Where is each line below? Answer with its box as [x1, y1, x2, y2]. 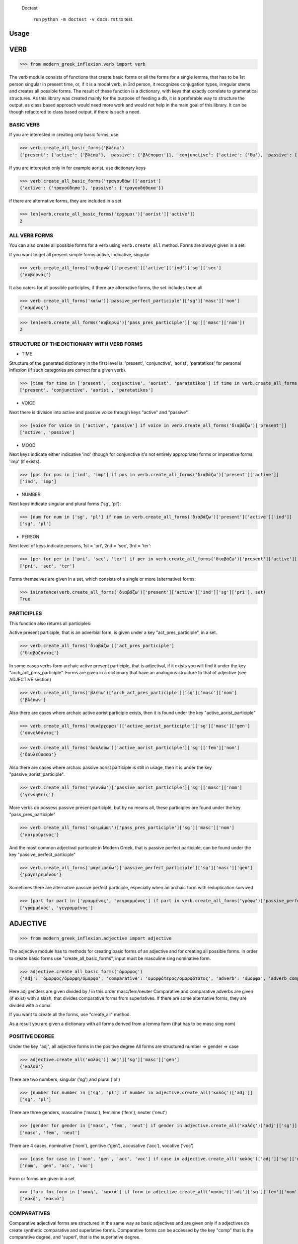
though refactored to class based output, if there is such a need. [9, 109, 141, 115]
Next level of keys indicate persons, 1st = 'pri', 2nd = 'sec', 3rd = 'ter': [9, 543, 151, 549]
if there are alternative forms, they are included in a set [9, 198, 122, 204]
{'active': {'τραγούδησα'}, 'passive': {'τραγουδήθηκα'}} [19, 185, 164, 191]
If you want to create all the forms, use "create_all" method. [9, 1012, 131, 1018]
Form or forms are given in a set [9, 1176, 75, 1182]
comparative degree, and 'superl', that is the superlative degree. [9, 1234, 141, 1240]
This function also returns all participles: [9, 620, 92, 626]
